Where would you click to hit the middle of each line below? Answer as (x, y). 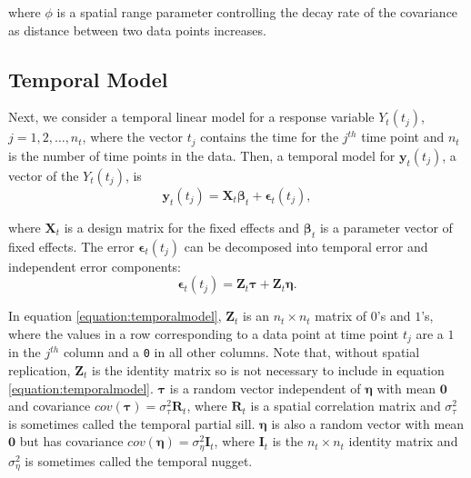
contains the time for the (270, 137)
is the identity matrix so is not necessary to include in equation (268, 369)
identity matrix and (403, 441)
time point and (403, 137)
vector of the (44, 175)
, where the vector (133, 137)
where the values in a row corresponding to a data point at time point (204, 333)
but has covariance (71, 441)
